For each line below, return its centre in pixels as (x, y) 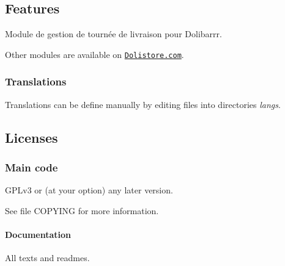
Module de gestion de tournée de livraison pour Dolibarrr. (113, 34)
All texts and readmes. (47, 258)
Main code (31, 167)
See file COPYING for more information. (82, 210)
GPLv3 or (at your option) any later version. (89, 190)
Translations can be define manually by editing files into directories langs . (143, 104)
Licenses (31, 137)
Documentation (38, 235)
